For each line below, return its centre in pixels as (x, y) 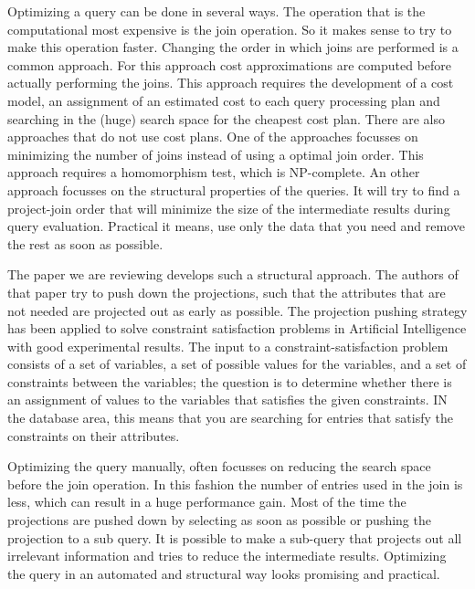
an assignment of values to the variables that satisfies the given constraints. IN (227, 400)
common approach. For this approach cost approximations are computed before (230, 64)
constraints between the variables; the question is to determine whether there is (230, 381)
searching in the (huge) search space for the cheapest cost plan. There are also (226, 118)
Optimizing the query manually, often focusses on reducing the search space (219, 466)
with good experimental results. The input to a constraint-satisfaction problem (228, 346)
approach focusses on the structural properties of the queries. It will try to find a (234, 189)
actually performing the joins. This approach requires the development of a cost (231, 83)
